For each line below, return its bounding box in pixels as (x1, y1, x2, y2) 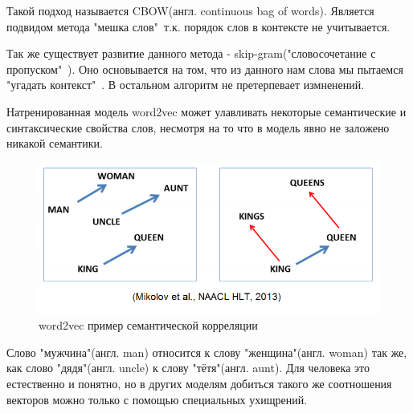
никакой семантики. (6, 135, 103, 152)
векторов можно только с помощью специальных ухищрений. (6, 391, 308, 407)
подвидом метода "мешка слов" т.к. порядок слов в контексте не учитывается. (6, 18, 391, 34)
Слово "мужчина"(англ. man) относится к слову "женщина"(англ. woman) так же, (6, 343, 407, 360)
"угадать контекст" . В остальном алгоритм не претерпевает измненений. (6, 76, 365, 93)
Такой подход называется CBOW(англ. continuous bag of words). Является (6, 2, 374, 18)
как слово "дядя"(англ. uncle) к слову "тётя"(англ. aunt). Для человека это (6, 359, 370, 376)
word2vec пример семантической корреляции (39, 317, 258, 334)
